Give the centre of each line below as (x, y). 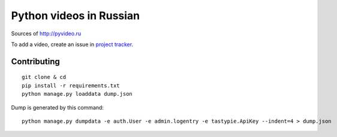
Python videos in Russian (76, 16)
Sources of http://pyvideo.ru (46, 34)
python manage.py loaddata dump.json (77, 94)
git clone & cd (44, 77)
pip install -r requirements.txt (71, 86)
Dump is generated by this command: (58, 107)
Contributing (35, 61)
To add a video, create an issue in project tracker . (72, 44)
